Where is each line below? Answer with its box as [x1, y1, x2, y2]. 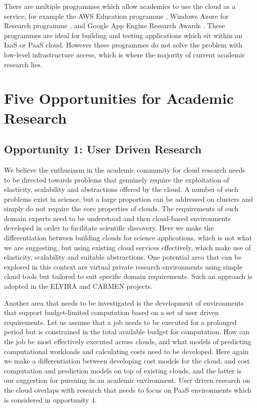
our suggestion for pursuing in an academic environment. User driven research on [4, 375, 250, 385]
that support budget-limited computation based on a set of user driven [4, 307, 219, 317]
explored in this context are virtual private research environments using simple [4, 261, 243, 272]
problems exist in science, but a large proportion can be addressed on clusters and [4, 193, 253, 204]
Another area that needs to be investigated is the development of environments [4, 297, 244, 308]
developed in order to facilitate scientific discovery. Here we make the [4, 223, 214, 233]
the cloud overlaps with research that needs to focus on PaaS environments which [4, 384, 252, 395]
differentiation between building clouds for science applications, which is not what [4, 232, 252, 243]
